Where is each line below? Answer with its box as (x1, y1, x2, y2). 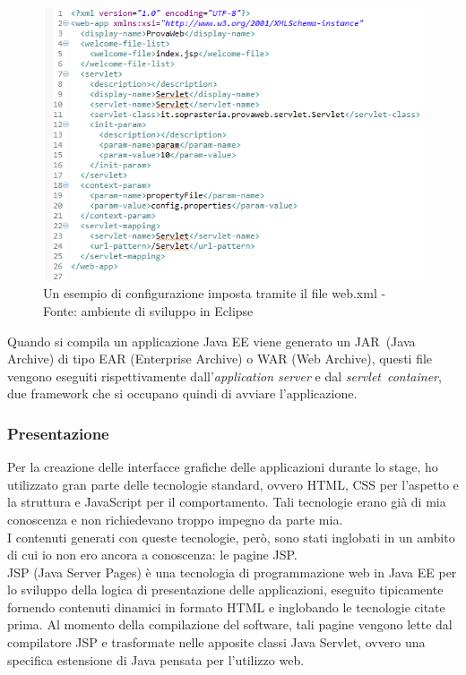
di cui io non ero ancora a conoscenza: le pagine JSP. (7, 545, 298, 564)
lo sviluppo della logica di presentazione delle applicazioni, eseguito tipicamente (7, 580, 444, 599)
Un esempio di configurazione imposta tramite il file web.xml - (43, 284, 386, 303)
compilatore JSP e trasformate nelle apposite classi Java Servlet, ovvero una (7, 633, 426, 652)
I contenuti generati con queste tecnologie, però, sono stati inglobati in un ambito (7, 527, 455, 546)
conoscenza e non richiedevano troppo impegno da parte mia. (7, 509, 343, 528)
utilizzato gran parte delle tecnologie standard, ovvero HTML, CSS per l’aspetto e (7, 474, 459, 493)
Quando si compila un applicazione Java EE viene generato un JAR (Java (7, 331, 416, 350)
